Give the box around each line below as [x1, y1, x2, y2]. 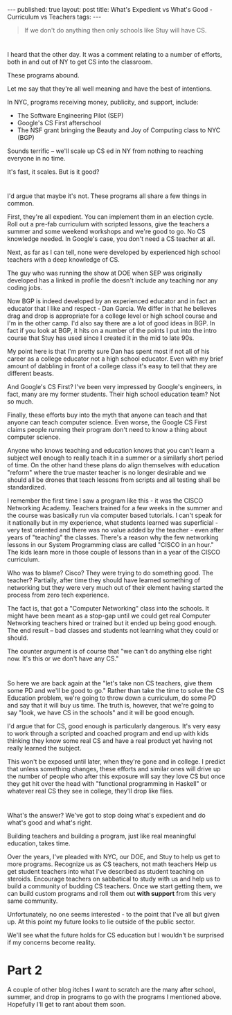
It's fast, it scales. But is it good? [7, 168, 100, 176]
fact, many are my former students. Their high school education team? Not [7, 390, 220, 399]
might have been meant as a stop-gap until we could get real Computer [7, 611, 211, 620]
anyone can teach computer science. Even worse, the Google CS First [7, 418, 208, 426]
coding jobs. [7, 284, 43, 292]
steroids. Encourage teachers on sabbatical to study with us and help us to [7, 874, 221, 883]
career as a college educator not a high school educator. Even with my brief [7, 354, 224, 363]
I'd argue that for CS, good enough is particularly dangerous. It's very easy [7, 721, 221, 730]
